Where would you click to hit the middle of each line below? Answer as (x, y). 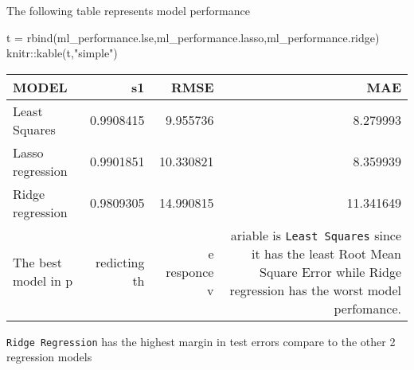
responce (190, 271)
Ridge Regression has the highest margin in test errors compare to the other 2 (201, 341)
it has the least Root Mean (326, 253)
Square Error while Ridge (330, 271)
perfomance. (367, 308)
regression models (49, 357)
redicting (120, 263)
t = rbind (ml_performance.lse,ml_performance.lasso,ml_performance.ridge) (193, 37)
